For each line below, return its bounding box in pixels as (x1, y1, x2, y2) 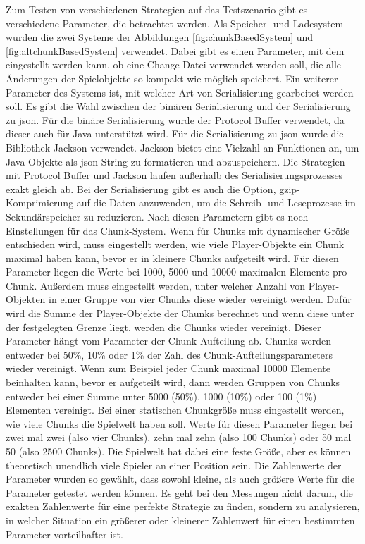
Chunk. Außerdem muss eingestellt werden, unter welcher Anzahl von (6, 278, 306, 292)
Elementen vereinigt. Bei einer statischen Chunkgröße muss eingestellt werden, (6, 402, 345, 417)
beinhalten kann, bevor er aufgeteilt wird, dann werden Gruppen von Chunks (6, 375, 340, 390)
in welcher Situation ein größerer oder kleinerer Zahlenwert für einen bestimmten (6, 512, 355, 527)
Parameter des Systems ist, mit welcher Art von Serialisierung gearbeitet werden (6, 85, 354, 99)
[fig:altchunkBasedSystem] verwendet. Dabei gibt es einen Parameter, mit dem (6, 43, 345, 58)
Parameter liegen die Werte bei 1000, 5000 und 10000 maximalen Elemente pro (6, 264, 347, 279)
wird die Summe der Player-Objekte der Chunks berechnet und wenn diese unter (6, 306, 354, 321)
